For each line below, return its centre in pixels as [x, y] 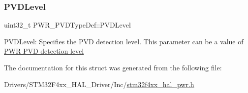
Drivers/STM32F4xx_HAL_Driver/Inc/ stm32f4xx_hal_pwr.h [99, 84]
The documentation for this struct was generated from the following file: [113, 67]
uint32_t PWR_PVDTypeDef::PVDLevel [67, 25]
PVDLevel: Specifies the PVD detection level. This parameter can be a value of [124, 41]
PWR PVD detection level [44, 51]
